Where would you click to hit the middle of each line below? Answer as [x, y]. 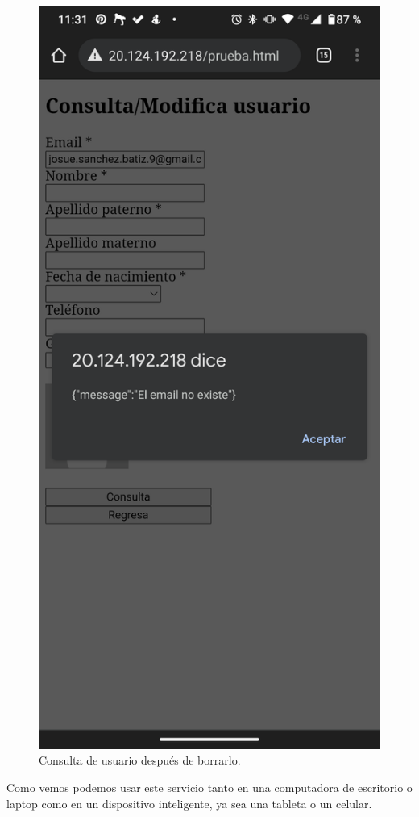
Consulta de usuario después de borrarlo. [140, 760]
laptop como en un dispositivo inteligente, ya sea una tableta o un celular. [189, 803]
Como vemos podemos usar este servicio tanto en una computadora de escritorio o [209, 788]
